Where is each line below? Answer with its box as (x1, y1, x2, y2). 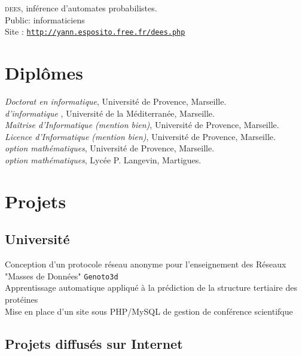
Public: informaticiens (5, 13, 85, 26)
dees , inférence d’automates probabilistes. (5, 2, 157, 14)
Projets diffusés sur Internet (5, 334, 183, 352)
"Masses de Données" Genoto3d (5, 269, 118, 282)
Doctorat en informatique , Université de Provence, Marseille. (5, 95, 227, 107)
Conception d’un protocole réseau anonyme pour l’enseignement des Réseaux (5, 258, 286, 270)
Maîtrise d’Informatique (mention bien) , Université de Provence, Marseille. (5, 118, 279, 131)
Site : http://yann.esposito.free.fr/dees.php (5, 25, 185, 38)
